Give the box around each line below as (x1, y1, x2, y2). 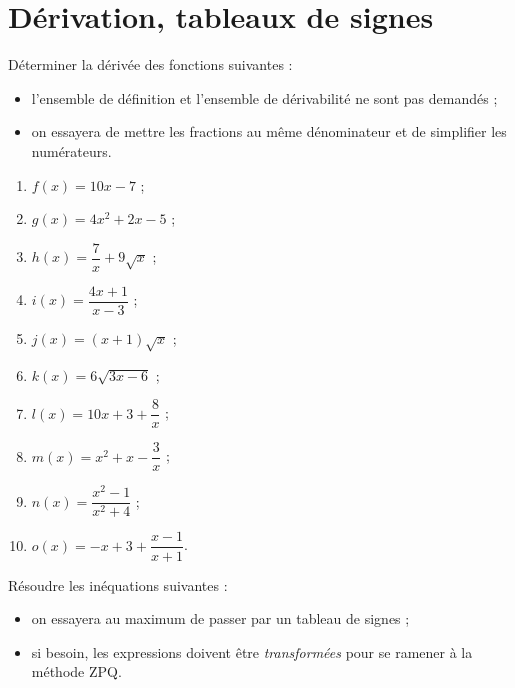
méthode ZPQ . (31, 661, 122, 682)
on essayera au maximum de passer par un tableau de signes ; (31, 608, 410, 629)
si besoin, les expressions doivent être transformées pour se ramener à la (31, 641, 473, 662)
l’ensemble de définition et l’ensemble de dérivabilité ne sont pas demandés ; (31, 87, 498, 108)
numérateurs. (31, 140, 112, 161)
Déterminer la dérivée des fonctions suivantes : (8, 54, 293, 75)
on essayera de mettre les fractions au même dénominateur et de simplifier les (31, 121, 507, 142)
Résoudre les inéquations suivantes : (8, 574, 228, 595)
